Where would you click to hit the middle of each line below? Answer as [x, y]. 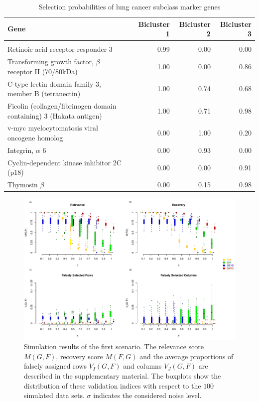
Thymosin [23, 185]
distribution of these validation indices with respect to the [113, 385]
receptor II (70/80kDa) [43, 71]
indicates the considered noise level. [147, 395]
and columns [142, 366]
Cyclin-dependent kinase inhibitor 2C [65, 162]
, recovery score [79, 356]
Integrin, [21, 150]
